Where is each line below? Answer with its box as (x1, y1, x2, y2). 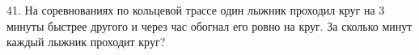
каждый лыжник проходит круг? (6, 33, 166, 50)
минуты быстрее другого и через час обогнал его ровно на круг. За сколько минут (6, 17, 413, 34)
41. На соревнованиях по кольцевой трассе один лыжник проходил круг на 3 (6, 2, 385, 18)
